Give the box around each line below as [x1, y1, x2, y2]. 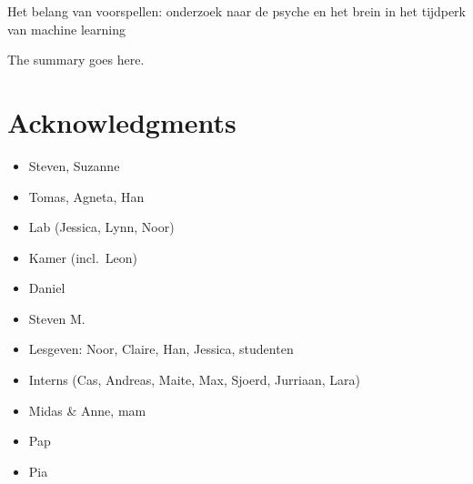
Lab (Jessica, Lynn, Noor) [28, 217, 175, 237]
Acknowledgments [7, 103, 236, 140]
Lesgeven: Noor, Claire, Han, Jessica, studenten [28, 339, 294, 358]
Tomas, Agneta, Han [28, 187, 145, 206]
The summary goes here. [7, 50, 145, 69]
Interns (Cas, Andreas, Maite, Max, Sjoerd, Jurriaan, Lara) [28, 370, 360, 389]
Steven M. [28, 308, 86, 328]
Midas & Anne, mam [28, 400, 146, 419]
